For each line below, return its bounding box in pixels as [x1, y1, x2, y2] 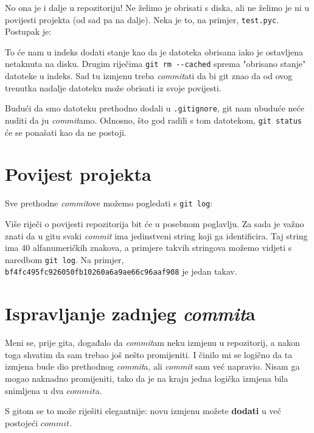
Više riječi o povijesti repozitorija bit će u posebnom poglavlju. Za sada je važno [5, 217, 304, 230]
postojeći [5, 416, 38, 429]
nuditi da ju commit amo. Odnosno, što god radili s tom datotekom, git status [5, 113, 302, 126]
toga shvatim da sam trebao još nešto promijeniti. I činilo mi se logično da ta [5, 348, 293, 361]
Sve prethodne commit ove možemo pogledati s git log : [5, 197, 213, 209]
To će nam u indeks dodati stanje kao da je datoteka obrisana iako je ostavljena [5, 45, 303, 58]
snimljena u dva [5, 384, 64, 396]
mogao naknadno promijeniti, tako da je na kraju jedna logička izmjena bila [5, 371, 288, 384]
